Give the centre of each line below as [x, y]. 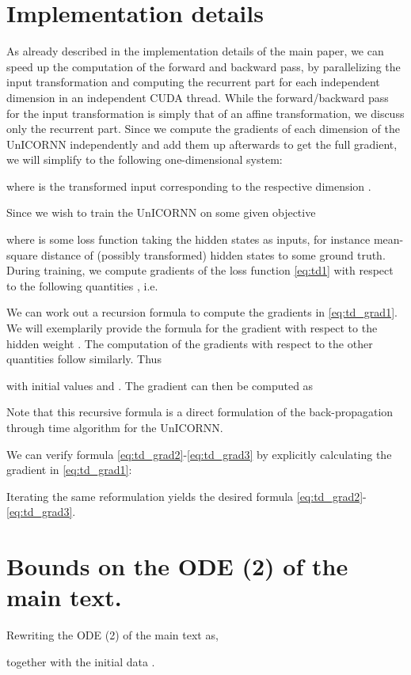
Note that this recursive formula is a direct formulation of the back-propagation [200, 412]
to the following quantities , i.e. [82, 285]
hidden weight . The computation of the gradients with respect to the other [190, 343]
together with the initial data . [81, 661]
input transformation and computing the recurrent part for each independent [193, 82]
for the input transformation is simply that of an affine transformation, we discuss [205, 113]
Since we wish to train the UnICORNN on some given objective [161, 212]
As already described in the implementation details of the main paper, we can [195, 51]
